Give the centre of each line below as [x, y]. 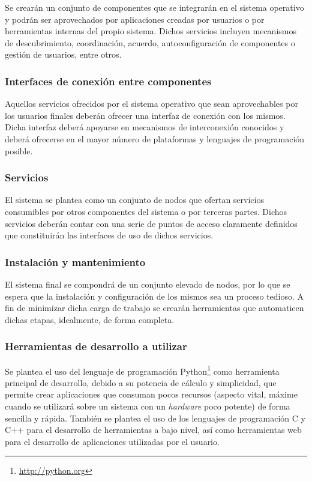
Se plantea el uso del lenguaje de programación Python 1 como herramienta [142, 370]
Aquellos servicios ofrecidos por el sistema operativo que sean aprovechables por [151, 104]
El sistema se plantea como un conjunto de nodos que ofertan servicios [134, 200]
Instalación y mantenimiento [75, 262]
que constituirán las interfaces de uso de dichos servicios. [109, 235]
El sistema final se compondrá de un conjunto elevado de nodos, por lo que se [148, 284]
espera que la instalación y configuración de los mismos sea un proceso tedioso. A [154, 296]
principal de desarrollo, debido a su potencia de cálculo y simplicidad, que [141, 382]
